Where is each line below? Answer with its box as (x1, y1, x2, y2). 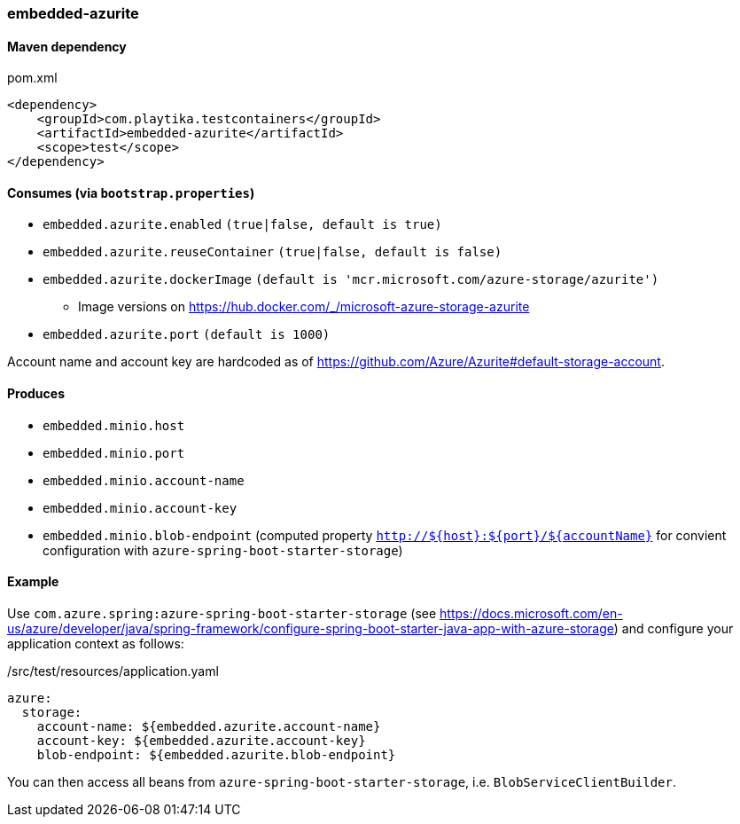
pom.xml (7, 70, 58, 86)
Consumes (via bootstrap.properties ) (7, 184, 255, 200)
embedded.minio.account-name (43, 473, 245, 488)
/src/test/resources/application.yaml (7, 663, 219, 679)
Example (7, 574, 59, 590)
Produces (7, 386, 65, 402)
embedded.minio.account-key (43, 500, 238, 515)
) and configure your (613, 620, 734, 636)
